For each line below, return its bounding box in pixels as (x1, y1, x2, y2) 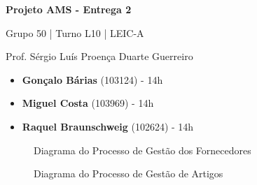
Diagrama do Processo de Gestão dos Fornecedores (34, 142, 251, 157)
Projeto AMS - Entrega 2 (6, 2, 132, 16)
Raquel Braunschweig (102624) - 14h (22, 119, 194, 133)
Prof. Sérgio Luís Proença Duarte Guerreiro (6, 49, 193, 64)
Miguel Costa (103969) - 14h (22, 96, 154, 110)
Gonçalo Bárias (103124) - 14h (22, 72, 163, 87)
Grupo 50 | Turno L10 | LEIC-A (6, 25, 144, 40)
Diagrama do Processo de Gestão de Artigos (34, 166, 223, 181)
